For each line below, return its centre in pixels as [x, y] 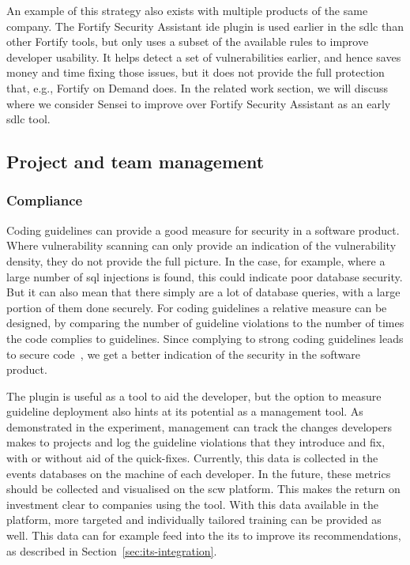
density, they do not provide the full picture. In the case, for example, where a [196, 260]
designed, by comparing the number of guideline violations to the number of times [205, 323]
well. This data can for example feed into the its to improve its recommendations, [204, 535]
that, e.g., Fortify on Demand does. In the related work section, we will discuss [197, 87]
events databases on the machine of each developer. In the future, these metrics [199, 473]
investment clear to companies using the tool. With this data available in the [192, 504]
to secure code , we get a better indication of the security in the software [183, 354]
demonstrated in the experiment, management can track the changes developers [199, 426]
